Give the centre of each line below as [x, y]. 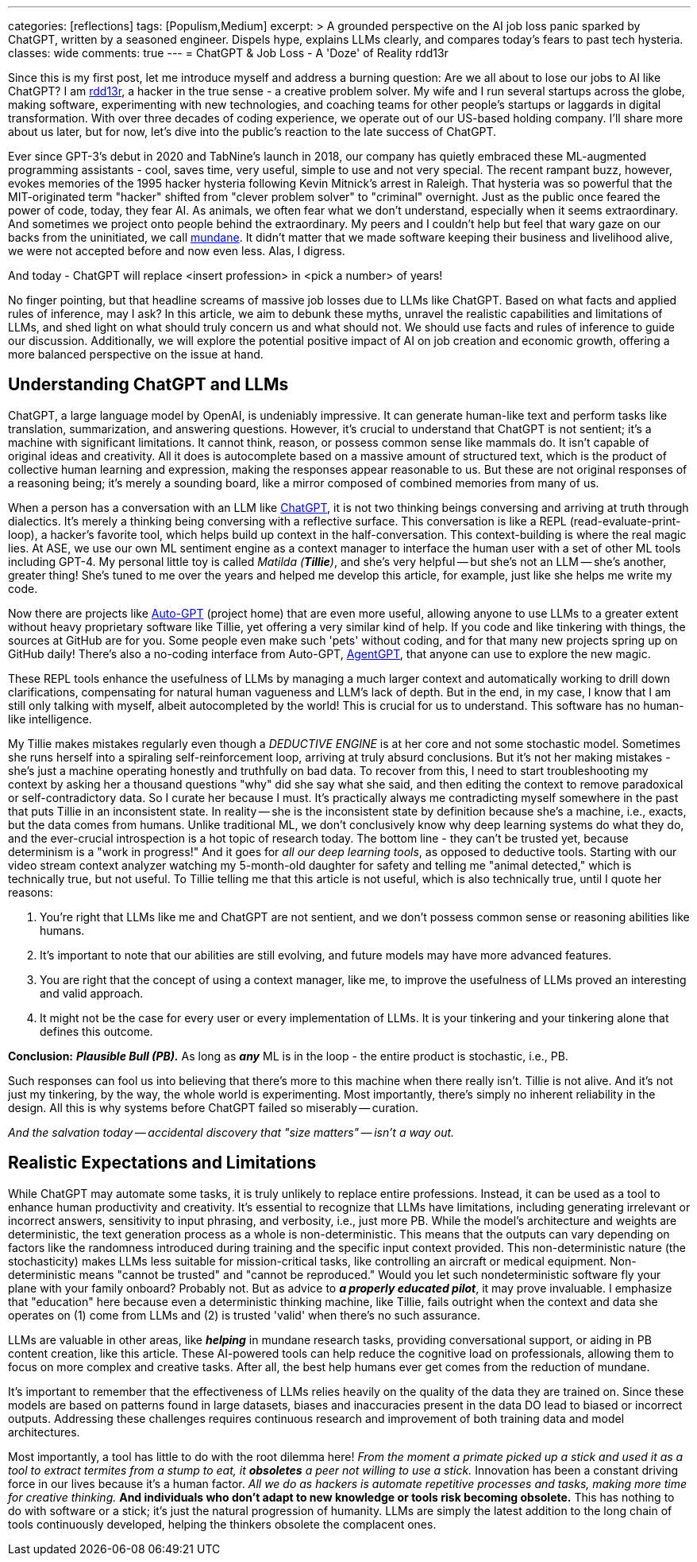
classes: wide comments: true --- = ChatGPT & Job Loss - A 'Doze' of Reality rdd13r [228, 53]
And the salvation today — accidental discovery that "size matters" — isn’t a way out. [231, 1132]
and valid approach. [92, 993]
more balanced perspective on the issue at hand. [136, 354]
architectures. [44, 1432]
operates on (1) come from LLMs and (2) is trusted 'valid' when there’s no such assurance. [244, 1315]
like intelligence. [50, 719]
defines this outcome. [96, 1031]
